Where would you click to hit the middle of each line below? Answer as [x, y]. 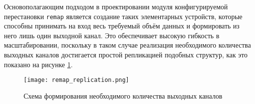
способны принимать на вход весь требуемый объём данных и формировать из [122, 26]
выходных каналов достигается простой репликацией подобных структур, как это [126, 55]
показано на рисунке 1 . [38, 64]
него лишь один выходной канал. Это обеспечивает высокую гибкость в [112, 35]
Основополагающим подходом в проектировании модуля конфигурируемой [116, 6]
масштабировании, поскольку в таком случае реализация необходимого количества [127, 45]
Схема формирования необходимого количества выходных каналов [123, 95]
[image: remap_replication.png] [76, 80]
